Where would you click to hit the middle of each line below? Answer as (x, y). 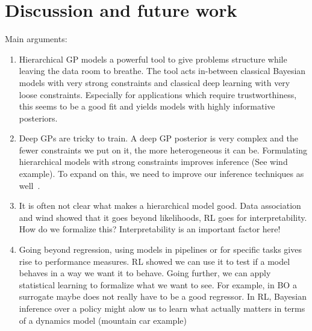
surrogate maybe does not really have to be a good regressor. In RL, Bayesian (163, 296)
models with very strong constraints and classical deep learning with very (154, 82)
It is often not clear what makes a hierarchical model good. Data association (160, 206)
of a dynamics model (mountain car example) (103, 320)
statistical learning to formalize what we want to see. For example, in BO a (158, 284)
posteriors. (38, 118)
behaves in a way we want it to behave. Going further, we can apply (145, 273)
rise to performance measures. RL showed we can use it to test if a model (154, 261)
